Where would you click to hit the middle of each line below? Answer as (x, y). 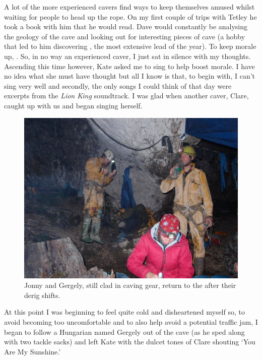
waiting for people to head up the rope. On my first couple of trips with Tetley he (130, 16)
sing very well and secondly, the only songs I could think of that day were (118, 85)
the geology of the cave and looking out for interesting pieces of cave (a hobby (125, 36)
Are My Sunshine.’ (32, 351)
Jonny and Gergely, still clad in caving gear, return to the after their (130, 285)
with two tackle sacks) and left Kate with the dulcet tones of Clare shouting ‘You (130, 342)
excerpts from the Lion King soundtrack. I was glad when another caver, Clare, (126, 96)
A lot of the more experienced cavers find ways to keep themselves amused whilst (129, 7)
